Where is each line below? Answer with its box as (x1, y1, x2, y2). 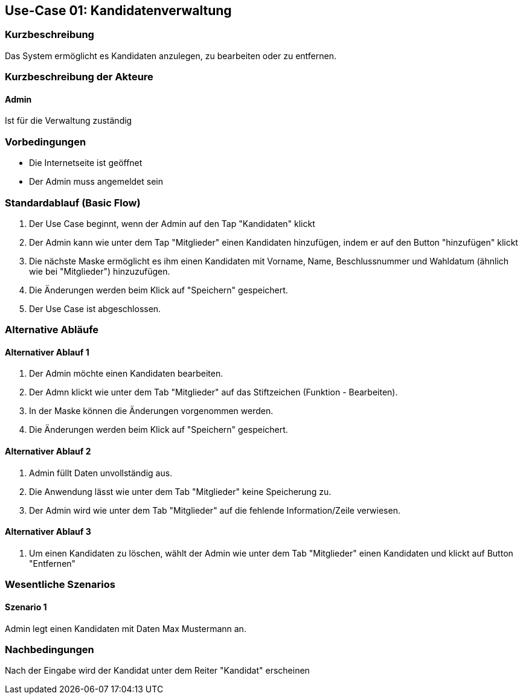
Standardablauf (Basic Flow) (5, 196, 141, 209)
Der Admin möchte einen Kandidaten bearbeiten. (29, 368, 223, 379)
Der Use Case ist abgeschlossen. (29, 303, 161, 314)
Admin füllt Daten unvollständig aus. (29, 467, 173, 478)
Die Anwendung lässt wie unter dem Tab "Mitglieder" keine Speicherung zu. (29, 486, 332, 497)
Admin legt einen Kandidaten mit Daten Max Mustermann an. (5, 623, 246, 634)
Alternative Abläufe (5, 324, 99, 336)
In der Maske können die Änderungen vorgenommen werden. (29, 406, 274, 417)
